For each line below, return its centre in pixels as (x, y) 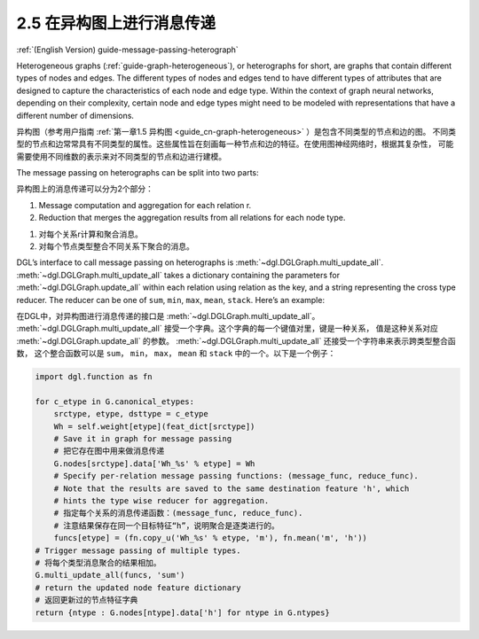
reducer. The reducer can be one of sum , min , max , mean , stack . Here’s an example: (171, 300)
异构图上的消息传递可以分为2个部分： (85, 189)
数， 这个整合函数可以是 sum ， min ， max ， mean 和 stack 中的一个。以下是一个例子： (176, 354)
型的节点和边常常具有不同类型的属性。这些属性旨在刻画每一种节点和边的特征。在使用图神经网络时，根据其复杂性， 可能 (235, 144)
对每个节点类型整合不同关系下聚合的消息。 (116, 246)
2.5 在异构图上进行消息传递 (116, 23)
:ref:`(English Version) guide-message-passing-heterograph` (127, 50)
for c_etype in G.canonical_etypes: (115, 401)
